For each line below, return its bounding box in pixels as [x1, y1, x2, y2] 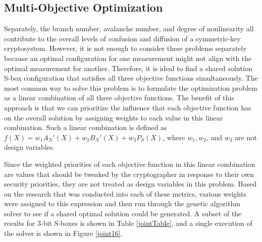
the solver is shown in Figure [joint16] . [4, 228, 123, 238]
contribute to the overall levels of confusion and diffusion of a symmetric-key [4, 33, 241, 43]
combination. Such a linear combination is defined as [4, 122, 167, 133]
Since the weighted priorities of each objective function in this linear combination [4, 158, 255, 169]
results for [4, 218, 35, 228]
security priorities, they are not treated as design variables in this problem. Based [4, 178, 256, 189]
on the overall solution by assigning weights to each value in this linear [4, 112, 223, 123]
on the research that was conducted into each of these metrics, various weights [4, 188, 246, 199]
